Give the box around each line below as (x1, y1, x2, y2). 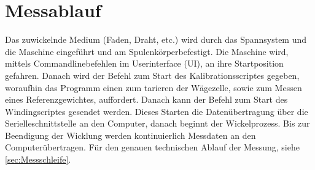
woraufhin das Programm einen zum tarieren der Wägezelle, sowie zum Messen (5, 81, 302, 94)
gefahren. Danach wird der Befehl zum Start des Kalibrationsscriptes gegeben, (5, 68, 300, 81)
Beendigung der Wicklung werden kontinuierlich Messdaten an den (5, 128, 256, 141)
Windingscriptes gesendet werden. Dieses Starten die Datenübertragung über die (5, 105, 308, 117)
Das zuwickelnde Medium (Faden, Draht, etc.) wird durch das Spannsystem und (5, 33, 307, 46)
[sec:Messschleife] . (5, 153, 71, 166)
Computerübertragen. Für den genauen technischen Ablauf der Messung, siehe (5, 141, 300, 153)
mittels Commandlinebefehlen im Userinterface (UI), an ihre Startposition (5, 57, 284, 70)
